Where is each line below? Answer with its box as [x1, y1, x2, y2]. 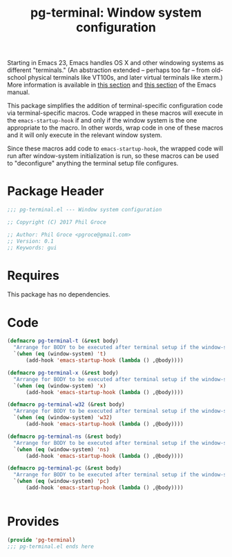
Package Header [7, 184, 104, 199]
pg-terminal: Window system [30, 5, 202, 21]
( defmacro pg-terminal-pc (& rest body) [7, 465, 122, 472]
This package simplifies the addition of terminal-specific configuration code [7, 102, 223, 110]
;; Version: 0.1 [7, 238, 54, 245]
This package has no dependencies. [7, 290, 110, 299]
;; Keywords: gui [7, 244, 57, 251]
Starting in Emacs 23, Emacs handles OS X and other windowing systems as [7, 59, 224, 67]
